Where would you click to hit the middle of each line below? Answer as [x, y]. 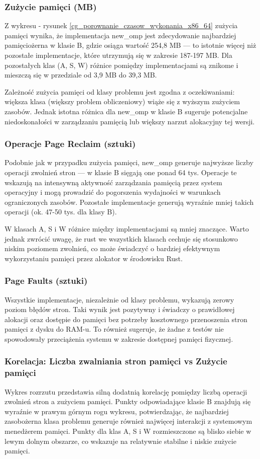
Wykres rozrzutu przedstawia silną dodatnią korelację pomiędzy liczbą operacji [126, 391]
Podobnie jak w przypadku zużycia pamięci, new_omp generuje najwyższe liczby [129, 162]
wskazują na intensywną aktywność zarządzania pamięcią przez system [113, 182]
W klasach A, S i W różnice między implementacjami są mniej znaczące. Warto [127, 228]
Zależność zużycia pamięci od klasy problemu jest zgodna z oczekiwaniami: [120, 91]
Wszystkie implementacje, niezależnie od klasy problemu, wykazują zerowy [119, 299]
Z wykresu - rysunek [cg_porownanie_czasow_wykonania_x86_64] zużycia [121, 25]
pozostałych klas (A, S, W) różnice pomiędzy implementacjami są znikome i [121, 65]
